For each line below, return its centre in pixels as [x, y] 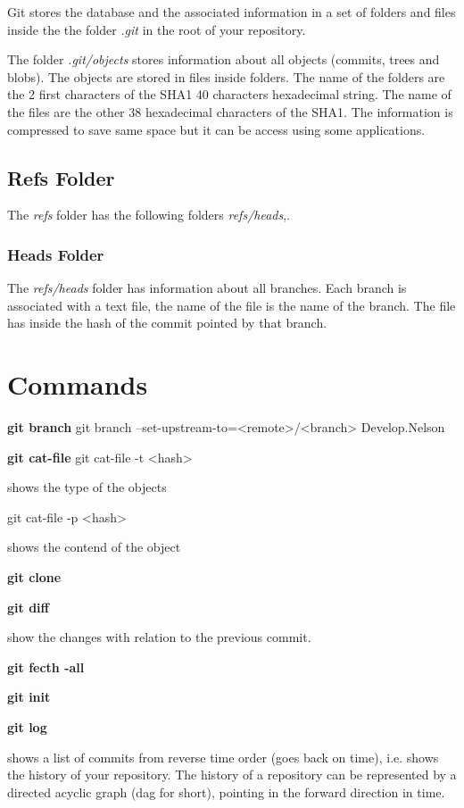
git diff [28, 607]
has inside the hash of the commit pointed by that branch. [167, 323]
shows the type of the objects [87, 487]
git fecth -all [46, 666]
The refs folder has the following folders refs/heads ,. [149, 215]
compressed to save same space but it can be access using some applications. [216, 129]
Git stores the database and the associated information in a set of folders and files [232, 12]
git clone [34, 577]
